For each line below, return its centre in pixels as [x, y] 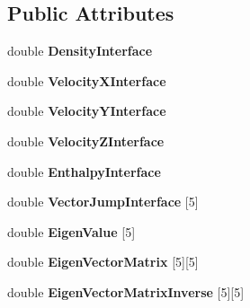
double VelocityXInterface [87, 80]
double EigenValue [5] [71, 231]
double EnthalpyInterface [84, 171]
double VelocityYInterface [87, 111]
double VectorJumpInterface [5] [103, 202]
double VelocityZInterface [86, 141]
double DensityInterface [80, 51]
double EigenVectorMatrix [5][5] [103, 262]
